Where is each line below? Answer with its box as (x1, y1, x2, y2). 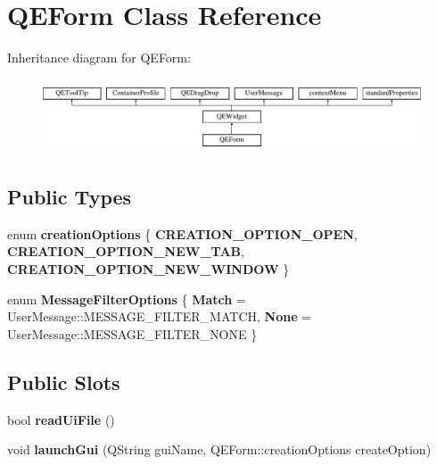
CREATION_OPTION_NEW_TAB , (7, 242, 244, 261)
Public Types (7, 183, 132, 211)
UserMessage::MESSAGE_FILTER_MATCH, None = (7, 307, 312, 326)
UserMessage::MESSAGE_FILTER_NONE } (7, 324, 258, 343)
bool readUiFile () (7, 410, 115, 428)
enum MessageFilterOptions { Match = (7, 289, 246, 308)
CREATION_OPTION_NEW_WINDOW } (7, 260, 290, 278)
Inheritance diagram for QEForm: (7, 48, 191, 67)
